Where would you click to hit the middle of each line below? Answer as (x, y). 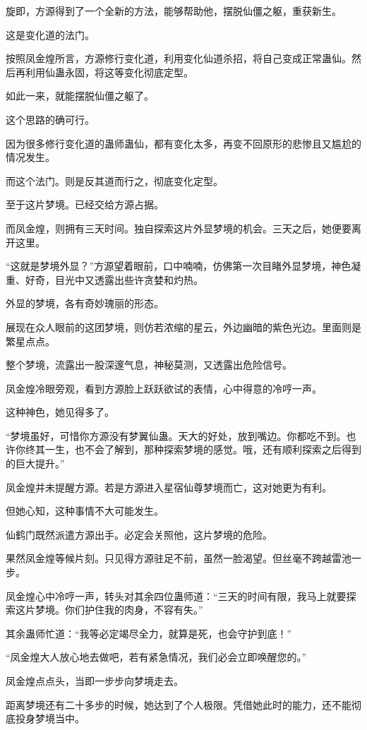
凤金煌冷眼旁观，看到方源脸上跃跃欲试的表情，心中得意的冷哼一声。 (164, 388)
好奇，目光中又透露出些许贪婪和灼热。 (114, 279)
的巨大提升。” (35, 463)
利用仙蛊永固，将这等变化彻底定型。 (109, 72)
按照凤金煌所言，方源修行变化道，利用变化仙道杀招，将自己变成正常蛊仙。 (179, 58)
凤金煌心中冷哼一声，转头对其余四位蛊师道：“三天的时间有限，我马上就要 (176, 596)
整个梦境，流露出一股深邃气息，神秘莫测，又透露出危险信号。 (149, 365)
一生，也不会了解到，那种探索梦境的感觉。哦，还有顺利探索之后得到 (203, 449)
